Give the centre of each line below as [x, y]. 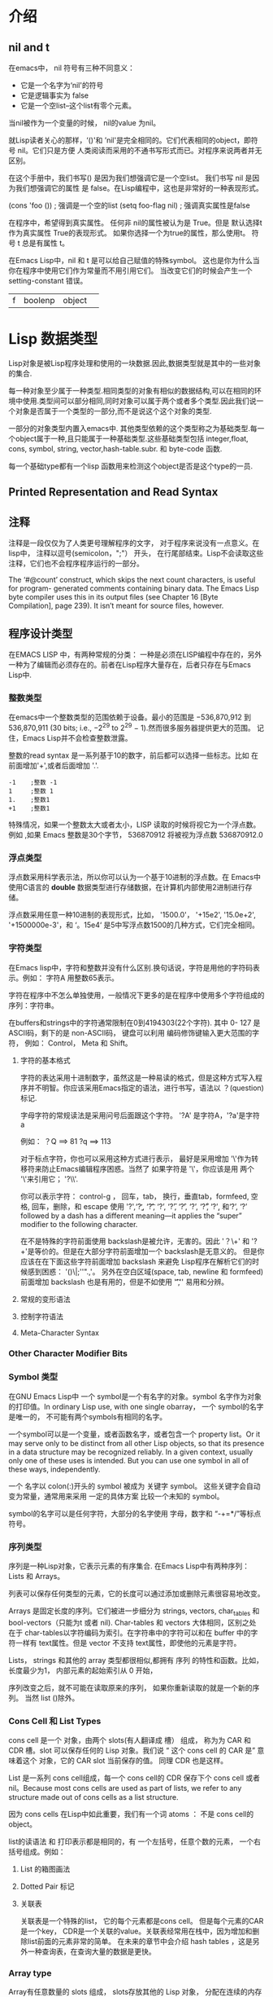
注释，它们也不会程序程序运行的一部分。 [76, 564]
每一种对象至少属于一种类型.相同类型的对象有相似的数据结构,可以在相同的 [132, 390]
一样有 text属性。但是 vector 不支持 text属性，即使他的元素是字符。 [128, 1643]
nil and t [29, 47]
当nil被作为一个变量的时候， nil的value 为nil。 [84, 123]
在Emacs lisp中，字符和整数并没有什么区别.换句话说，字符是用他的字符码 [131, 967]
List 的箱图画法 [45, 1869]
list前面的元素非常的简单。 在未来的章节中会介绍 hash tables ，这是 [140, 1942]
